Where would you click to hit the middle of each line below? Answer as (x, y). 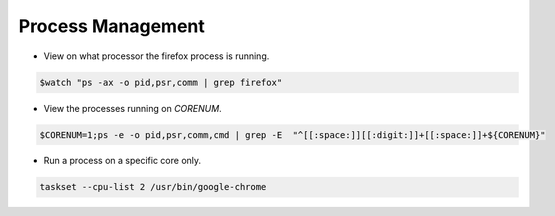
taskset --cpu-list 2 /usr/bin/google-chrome (153, 187)
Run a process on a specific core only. (122, 161)
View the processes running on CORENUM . (132, 108)
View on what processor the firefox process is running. (156, 56)
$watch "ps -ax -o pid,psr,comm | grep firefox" (161, 82)
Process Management (111, 26)
